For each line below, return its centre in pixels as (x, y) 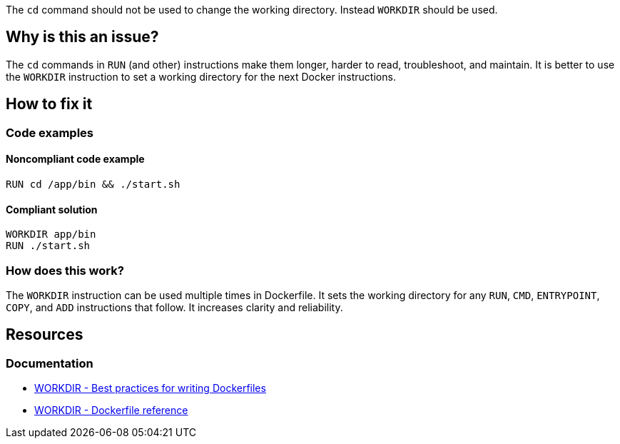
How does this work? (65, 270)
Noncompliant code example (75, 159)
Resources (45, 335)
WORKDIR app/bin (51, 234)
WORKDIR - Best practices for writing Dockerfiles (150, 388)
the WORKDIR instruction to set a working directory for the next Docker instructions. (201, 76)
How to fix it (49, 104)
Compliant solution (52, 209)
